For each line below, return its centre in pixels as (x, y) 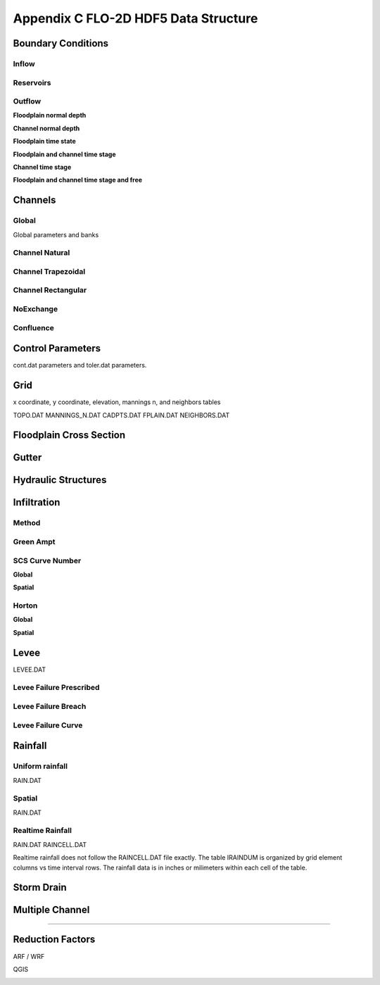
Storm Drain (40, 887)
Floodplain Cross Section (69, 435)
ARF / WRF (29, 956)
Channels (34, 200)
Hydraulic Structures (60, 480)
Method (27, 523)
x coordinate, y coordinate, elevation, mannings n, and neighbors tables (117, 402)
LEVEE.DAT (29, 670)
